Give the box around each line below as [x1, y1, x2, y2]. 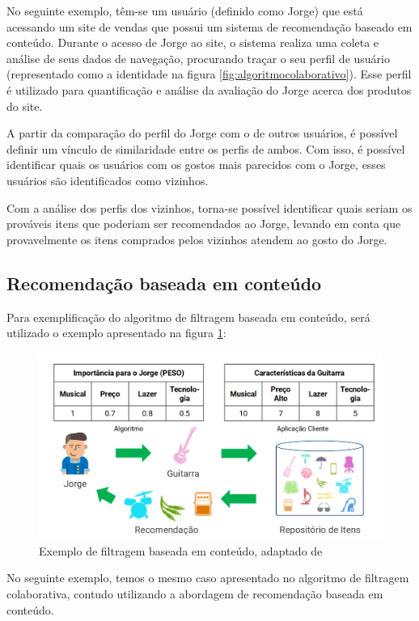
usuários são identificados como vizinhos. [6, 171, 209, 188]
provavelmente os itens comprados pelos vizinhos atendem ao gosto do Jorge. [6, 230, 387, 247]
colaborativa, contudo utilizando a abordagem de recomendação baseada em [6, 585, 383, 602]
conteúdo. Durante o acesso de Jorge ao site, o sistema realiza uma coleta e [6, 34, 379, 51]
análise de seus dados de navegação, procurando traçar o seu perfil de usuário [6, 49, 390, 66]
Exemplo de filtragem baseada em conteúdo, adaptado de [39, 542, 323, 559]
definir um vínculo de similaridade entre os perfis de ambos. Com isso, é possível [6, 140, 405, 157]
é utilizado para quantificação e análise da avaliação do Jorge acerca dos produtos [6, 81, 412, 98]
